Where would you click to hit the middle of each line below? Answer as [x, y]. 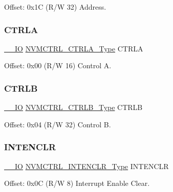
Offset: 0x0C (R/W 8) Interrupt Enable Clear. [77, 183]
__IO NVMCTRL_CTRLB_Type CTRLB [73, 107]
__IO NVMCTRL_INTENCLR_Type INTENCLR [86, 166]
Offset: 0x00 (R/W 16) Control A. [58, 65]
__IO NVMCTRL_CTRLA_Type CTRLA [74, 48]
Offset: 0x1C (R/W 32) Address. [55, 7]
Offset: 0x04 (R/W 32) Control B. [58, 124]
